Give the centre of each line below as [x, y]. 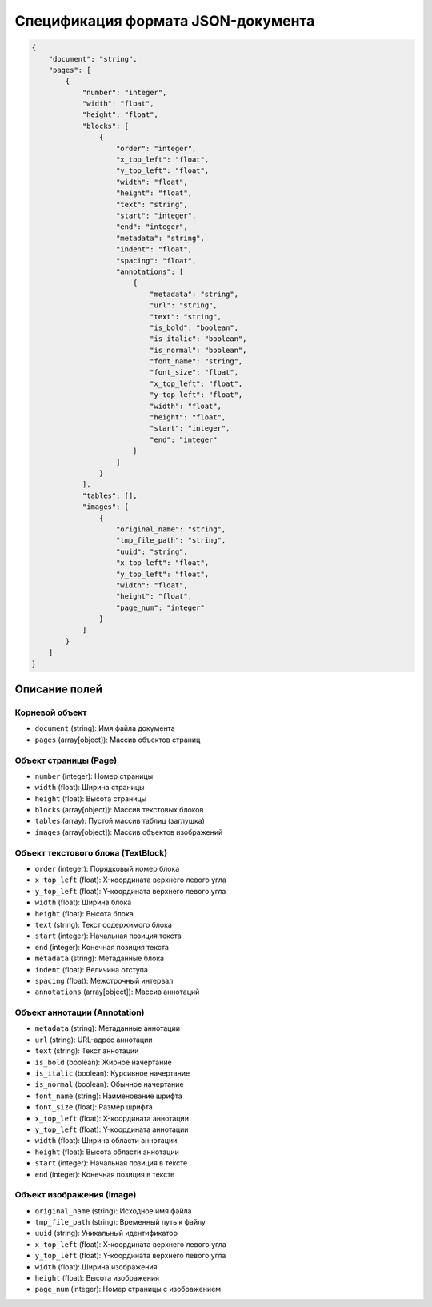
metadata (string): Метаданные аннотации [107, 1028]
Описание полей [59, 690]
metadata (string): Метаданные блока [99, 958]
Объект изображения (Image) [76, 1195]
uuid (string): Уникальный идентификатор [106, 1233]
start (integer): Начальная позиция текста [108, 936]
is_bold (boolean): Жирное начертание [103, 1062]
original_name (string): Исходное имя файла [113, 1211]
